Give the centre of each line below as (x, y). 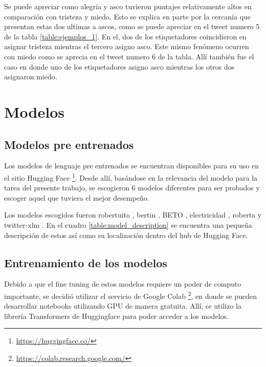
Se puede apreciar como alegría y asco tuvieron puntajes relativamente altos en (128, 6)
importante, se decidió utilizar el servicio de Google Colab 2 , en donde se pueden (130, 295)
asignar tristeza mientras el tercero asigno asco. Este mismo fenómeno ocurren (127, 46)
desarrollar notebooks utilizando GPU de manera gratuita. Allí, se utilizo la (123, 306)
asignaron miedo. (31, 77)
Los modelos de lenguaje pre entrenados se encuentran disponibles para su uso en (131, 166)
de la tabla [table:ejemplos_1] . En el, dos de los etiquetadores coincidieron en (125, 36)
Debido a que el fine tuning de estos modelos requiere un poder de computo (123, 284)
